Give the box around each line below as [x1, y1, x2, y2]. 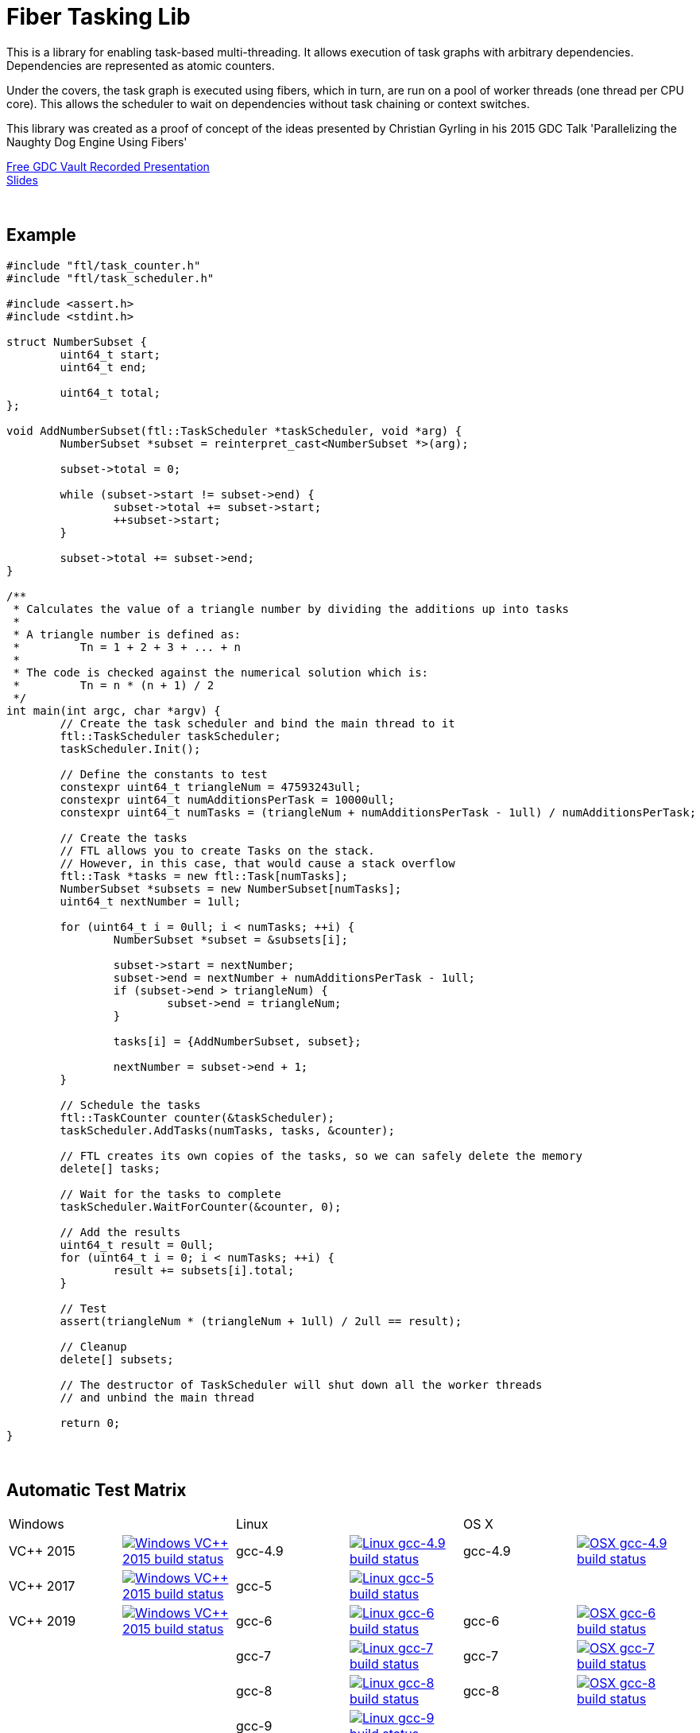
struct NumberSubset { [6, 335, 148, 348]
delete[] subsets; [60, 1352, 174, 1366]
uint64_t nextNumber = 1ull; [60, 894, 242, 908]
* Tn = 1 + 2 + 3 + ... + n [13, 640, 242, 653]
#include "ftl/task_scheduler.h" [6, 271, 215, 285]
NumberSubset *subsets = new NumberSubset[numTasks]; [60, 882, 402, 895]
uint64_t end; [60, 360, 148, 374]
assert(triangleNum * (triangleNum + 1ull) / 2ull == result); [60, 1314, 462, 1328]
